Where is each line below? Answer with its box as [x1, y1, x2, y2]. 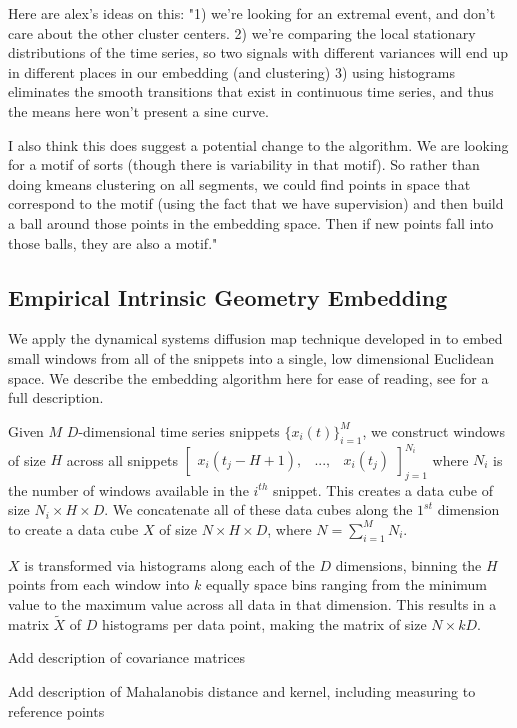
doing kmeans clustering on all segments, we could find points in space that [8, 173, 471, 194]
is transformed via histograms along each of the [24, 554, 315, 575]
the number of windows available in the [8, 479, 249, 500]
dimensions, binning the [335, 554, 482, 575]
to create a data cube [8, 518, 139, 539]
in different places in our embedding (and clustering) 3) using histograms [8, 61, 456, 82]
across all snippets [66, 449, 178, 469]
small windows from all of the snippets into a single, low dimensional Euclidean [8, 347, 495, 368]
